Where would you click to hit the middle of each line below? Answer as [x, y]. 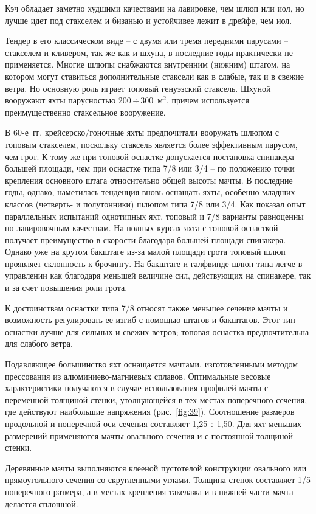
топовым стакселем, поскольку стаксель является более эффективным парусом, [151, 144]
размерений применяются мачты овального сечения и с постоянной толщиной [149, 435]
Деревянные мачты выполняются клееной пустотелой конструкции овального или [156, 467]
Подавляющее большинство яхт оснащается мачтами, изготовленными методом [152, 364]
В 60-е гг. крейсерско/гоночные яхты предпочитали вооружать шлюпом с [142, 132]
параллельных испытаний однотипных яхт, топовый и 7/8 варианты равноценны [154, 216]
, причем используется [208, 100]
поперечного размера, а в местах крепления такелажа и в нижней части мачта [149, 491]
